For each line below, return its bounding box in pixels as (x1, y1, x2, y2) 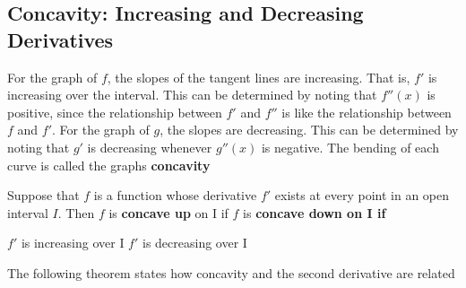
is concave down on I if (243, 203, 386, 222)
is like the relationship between (281, 102, 452, 121)
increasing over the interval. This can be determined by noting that (7, 85, 377, 104)
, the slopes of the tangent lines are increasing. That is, (107, 67, 410, 86)
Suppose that (7, 186, 80, 205)
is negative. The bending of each (261, 137, 439, 156)
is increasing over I (21, 233, 125, 252)
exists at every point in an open (274, 186, 450, 205)
